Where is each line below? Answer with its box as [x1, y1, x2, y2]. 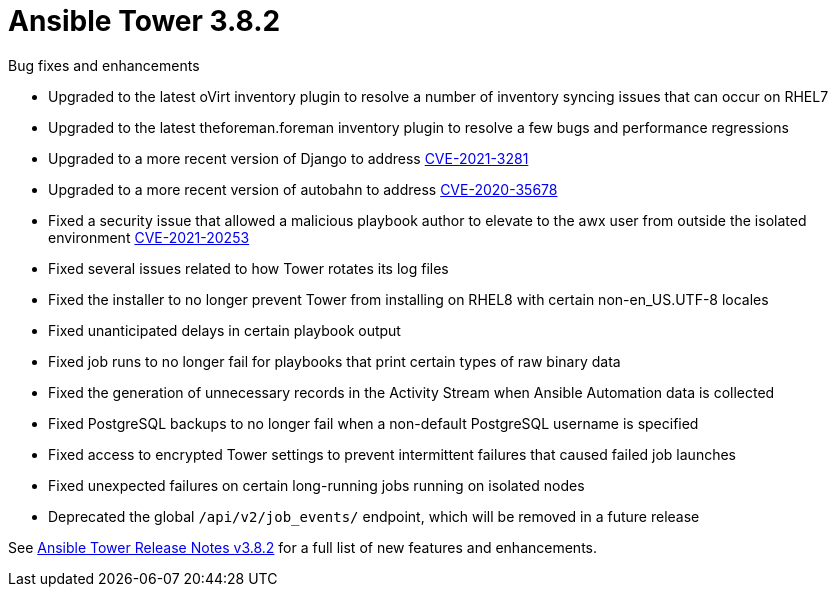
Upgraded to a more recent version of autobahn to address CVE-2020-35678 [48, 180, 558, 198]
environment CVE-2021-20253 [48, 228, 250, 246]
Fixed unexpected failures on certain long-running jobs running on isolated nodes [48, 476, 585, 494]
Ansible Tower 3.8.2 [8, 4, 281, 38]
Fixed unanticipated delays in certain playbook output [48, 321, 401, 339]
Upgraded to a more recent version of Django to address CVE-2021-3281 [48, 149, 529, 167]
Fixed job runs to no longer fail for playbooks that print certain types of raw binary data [48, 352, 621, 370]
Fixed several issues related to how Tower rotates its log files [48, 259, 449, 277]
